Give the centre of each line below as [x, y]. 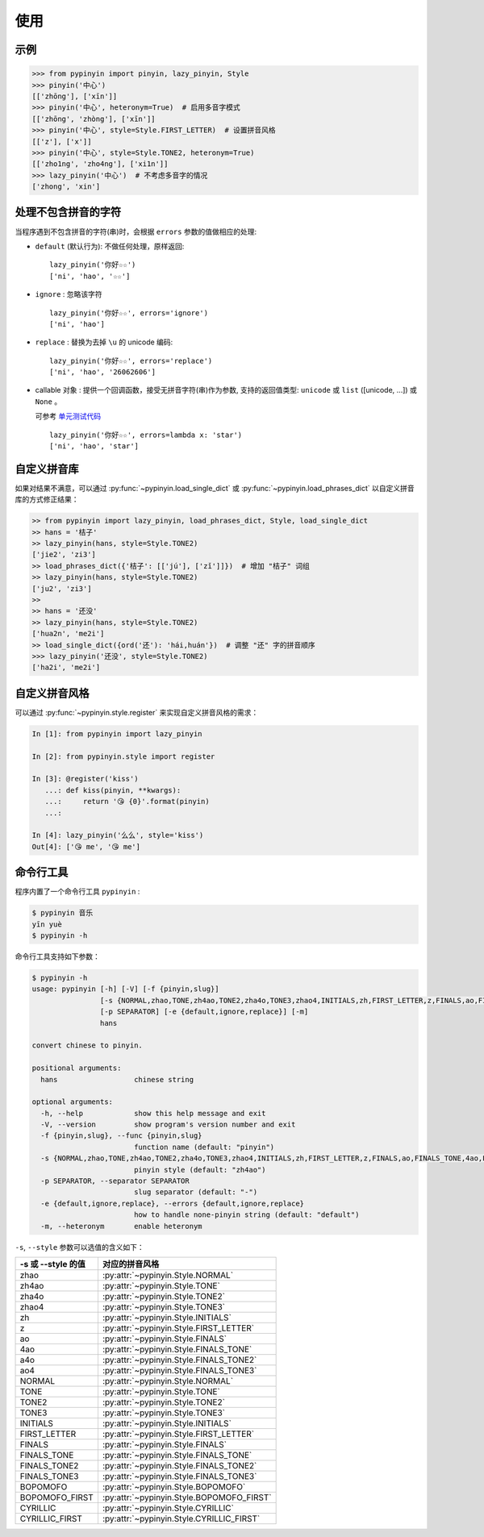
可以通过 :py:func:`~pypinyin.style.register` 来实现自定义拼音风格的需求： [137, 712]
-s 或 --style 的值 [53, 1264]
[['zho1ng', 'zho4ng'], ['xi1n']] [100, 164]
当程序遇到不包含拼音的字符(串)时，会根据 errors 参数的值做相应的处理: [136, 231]
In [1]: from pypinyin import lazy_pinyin [117, 733]
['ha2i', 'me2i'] [66, 668]
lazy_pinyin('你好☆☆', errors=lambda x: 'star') [146, 435]
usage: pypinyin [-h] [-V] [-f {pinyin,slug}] [125, 989]
